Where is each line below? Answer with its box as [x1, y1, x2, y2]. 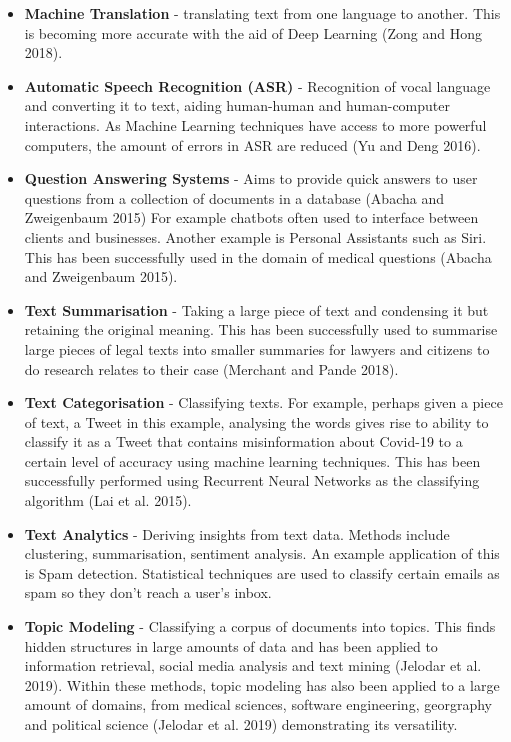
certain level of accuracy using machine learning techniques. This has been [24, 450, 481, 471]
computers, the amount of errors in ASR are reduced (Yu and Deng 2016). [24, 134, 481, 155]
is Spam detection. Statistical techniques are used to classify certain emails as [24, 562, 500, 583]
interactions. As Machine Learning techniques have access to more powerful [24, 114, 487, 135]
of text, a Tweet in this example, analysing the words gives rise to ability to [24, 411, 489, 432]
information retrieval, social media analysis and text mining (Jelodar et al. [24, 655, 482, 676]
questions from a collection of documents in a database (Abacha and [24, 187, 444, 208]
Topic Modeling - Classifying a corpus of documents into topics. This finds [24, 616, 496, 637]
